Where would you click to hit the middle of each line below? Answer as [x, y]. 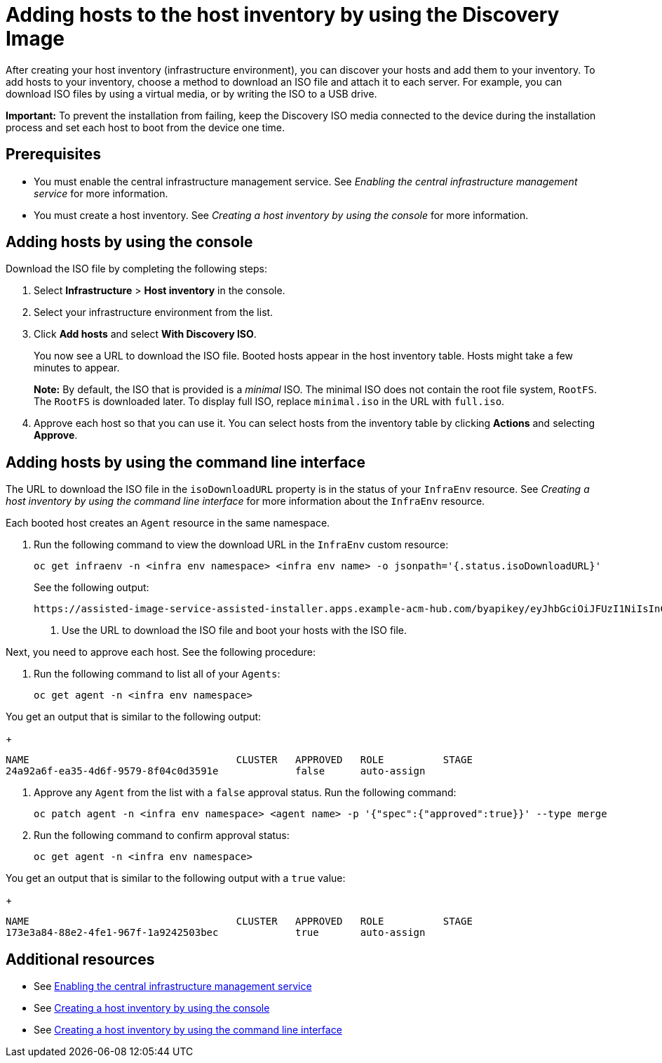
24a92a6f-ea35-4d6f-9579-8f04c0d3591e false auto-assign [216, 771]
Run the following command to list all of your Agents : [157, 674]
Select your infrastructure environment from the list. [154, 312]
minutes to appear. [77, 368]
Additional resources [80, 959]
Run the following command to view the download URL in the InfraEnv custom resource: [241, 545]
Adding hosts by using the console [129, 242]
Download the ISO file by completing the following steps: [137, 269]
